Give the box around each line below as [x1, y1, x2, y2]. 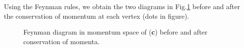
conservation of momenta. [23, 36, 100, 46]
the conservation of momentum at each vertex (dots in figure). [4, 11, 189, 21]
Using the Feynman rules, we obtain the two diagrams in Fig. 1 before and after [4, 1, 240, 11]
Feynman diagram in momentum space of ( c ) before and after [23, 27, 208, 37]
